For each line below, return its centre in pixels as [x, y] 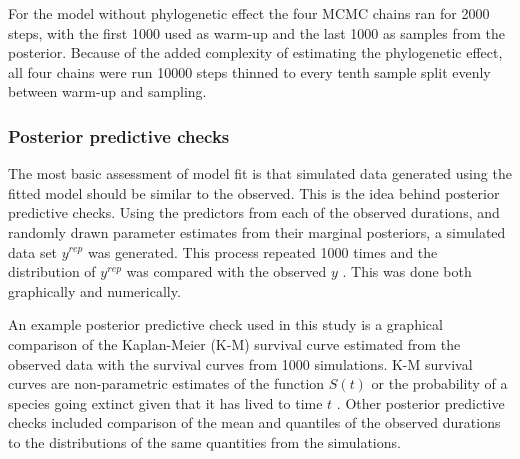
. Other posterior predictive [420, 402]
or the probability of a [439, 383]
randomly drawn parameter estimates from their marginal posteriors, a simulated [257, 231]
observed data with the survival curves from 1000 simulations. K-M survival [240, 363]
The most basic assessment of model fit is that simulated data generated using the [260, 173]
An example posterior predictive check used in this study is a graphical [225, 324]
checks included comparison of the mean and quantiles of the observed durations [254, 422]
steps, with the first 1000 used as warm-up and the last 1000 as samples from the [256, 32]
